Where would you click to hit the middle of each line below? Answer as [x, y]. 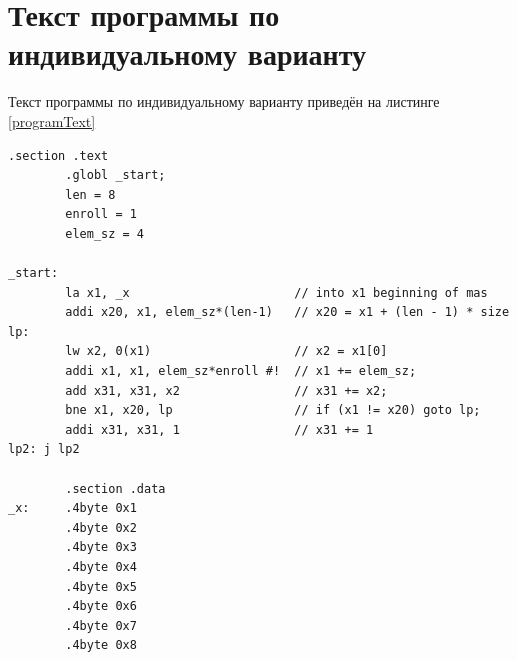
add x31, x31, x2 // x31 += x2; [226, 390]
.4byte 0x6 [101, 606]
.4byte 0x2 [101, 527]
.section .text [58, 155]
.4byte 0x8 [101, 645]
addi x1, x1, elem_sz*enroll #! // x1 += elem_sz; [241, 371]
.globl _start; [115, 175]
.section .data [115, 488]
